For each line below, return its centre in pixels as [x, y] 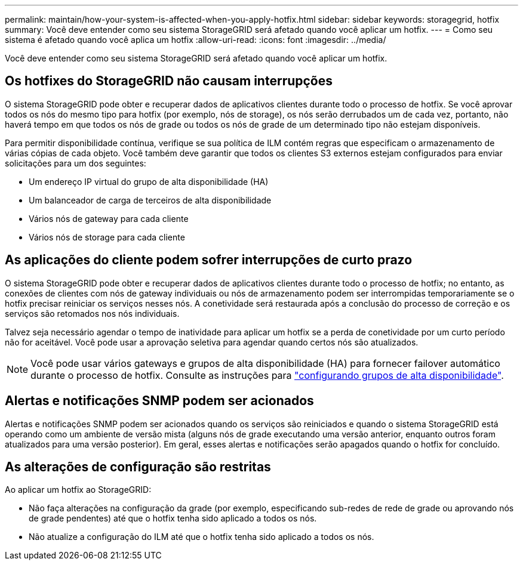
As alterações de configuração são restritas [138, 467]
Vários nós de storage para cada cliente [107, 237]
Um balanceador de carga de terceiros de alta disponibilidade [150, 200]
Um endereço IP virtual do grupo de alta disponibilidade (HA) [149, 181]
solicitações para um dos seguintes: [76, 163]
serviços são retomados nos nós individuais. [92, 313]
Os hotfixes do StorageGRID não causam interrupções [169, 81]
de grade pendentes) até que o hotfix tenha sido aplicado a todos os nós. [173, 518]
